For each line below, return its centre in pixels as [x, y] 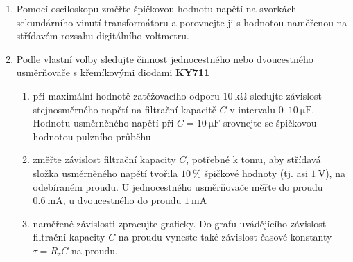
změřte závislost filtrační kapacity [104, 159]
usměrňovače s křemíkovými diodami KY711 [113, 72]
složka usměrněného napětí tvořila [105, 172]
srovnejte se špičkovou [270, 123]
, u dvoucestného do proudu [122, 200]
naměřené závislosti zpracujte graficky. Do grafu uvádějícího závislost [180, 223]
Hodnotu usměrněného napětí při [103, 123]
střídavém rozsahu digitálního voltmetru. [103, 36]
